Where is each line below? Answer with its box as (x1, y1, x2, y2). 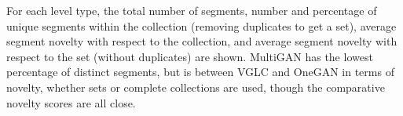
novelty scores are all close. (6, 94, 136, 111)
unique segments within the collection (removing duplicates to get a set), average (6, 17, 397, 34)
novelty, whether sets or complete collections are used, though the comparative (6, 78, 385, 95)
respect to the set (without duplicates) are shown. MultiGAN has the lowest (6, 48, 373, 64)
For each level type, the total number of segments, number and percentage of (6, 2, 377, 18)
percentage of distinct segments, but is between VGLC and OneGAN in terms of (6, 63, 394, 80)
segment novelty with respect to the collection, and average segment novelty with (6, 33, 398, 49)
